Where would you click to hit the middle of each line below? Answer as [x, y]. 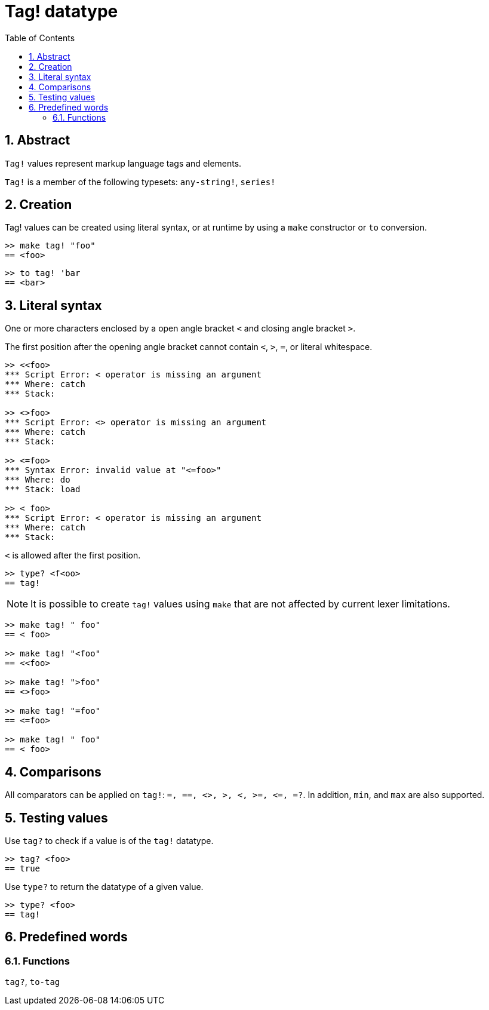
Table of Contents [40, 38]
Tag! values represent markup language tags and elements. [123, 163]
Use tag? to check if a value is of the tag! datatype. [109, 840]
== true [23, 868]
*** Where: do [38, 480]
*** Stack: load [43, 489]
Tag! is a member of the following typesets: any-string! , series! [140, 182]
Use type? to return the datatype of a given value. [104, 886]
